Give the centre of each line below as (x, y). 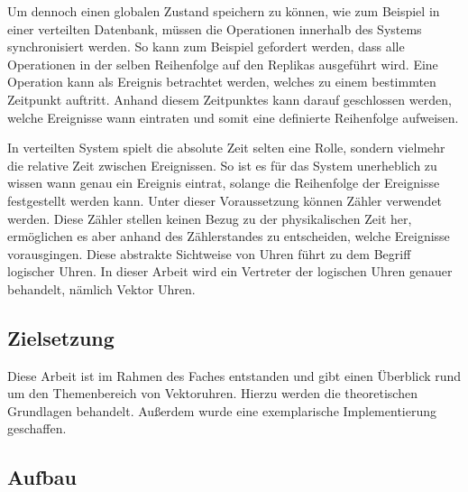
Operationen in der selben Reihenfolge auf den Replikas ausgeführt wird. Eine (223, 64)
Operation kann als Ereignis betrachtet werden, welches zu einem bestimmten (222, 82)
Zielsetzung (61, 337)
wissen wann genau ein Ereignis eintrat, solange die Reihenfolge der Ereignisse (224, 183)
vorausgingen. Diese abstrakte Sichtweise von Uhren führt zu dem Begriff (209, 253)
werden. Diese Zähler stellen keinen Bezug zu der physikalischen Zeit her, (210, 218)
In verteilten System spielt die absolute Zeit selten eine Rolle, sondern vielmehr (226, 148)
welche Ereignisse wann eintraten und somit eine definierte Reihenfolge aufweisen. (233, 117)
